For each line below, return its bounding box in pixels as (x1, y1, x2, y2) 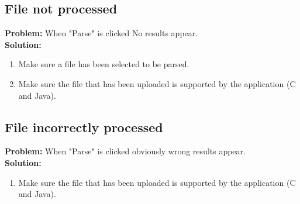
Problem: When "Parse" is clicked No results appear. (5, 27, 198, 39)
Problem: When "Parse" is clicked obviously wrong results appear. (5, 145, 246, 157)
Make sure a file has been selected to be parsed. (18, 58, 189, 70)
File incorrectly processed (5, 117, 163, 136)
